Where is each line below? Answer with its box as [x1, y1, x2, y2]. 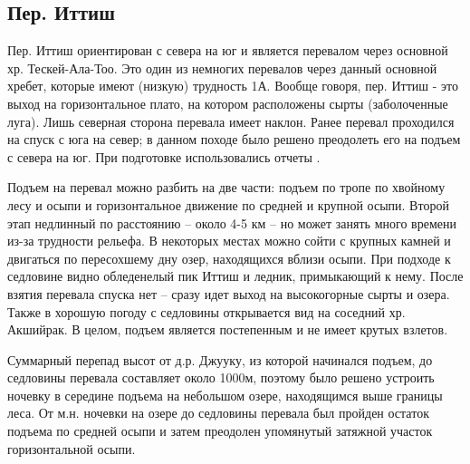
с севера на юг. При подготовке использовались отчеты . [7, 147, 321, 166]
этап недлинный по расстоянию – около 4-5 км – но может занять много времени [7, 213, 456, 232]
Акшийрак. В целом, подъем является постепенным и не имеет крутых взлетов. [7, 320, 448, 339]
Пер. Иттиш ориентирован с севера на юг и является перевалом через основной [7, 41, 448, 60]
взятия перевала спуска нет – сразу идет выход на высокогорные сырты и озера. [7, 284, 450, 303]
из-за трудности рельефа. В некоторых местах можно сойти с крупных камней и [7, 231, 451, 250]
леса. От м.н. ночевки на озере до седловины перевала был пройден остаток [7, 403, 429, 422]
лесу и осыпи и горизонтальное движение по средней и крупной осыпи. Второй [7, 195, 449, 214]
